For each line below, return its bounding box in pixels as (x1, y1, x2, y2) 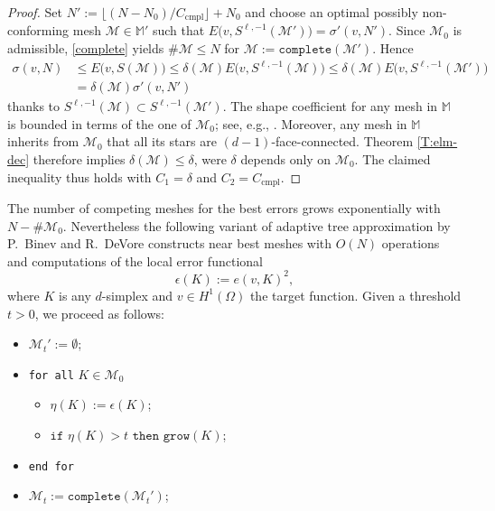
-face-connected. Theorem (271, 132, 414, 151)
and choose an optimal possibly (245, 3, 418, 21)
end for (28, 460, 74, 473)
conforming (7, 21, 70, 40)
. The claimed (354, 149, 431, 168)
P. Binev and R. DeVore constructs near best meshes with (7, 234, 332, 253)
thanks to (7, 97, 61, 116)
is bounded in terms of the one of (7, 114, 191, 133)
